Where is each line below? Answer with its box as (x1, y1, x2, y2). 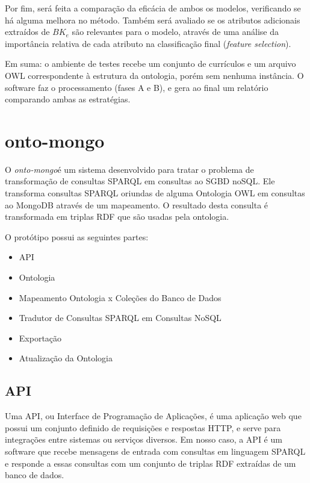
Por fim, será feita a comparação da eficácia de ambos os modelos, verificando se (5, 2, 301, 14)
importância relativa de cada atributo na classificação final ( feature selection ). (5, 37, 291, 49)
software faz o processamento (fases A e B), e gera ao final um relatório (5, 81, 268, 93)
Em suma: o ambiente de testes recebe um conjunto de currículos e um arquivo (5, 57, 296, 70)
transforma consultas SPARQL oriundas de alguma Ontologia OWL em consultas (5, 187, 305, 199)
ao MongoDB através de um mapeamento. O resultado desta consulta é (5, 198, 268, 211)
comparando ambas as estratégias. (5, 93, 131, 105)
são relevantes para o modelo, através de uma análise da (72, 25, 279, 38)
